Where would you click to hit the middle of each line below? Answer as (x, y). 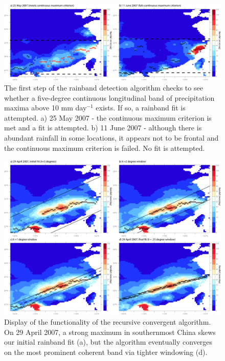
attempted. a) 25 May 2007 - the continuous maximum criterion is (108, 117)
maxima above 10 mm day (46, 108)
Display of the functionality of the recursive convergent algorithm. (108, 322)
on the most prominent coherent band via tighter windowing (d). (106, 352)
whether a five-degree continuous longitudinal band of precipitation (109, 97)
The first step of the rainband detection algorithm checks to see (104, 88)
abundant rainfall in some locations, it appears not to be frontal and (111, 138)
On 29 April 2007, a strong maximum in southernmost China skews (110, 332)
